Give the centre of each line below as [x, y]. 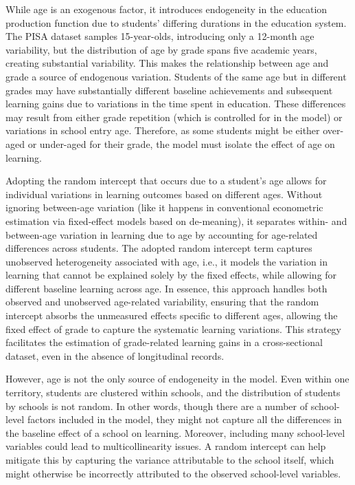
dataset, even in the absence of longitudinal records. [115, 355]
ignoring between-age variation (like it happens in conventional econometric [164, 207]
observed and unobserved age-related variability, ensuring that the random [162, 302]
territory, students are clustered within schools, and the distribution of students [173, 392]
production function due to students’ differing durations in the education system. [176, 22]
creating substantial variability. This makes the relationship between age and [167, 63]
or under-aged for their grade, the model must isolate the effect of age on [181, 143]
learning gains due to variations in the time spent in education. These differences [176, 104]
